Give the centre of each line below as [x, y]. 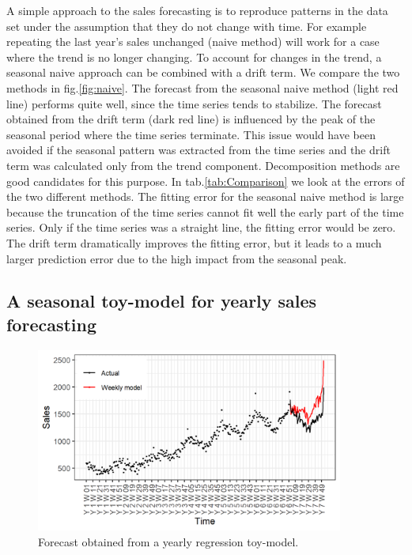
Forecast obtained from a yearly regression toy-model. [168, 542]
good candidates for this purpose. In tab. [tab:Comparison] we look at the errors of [206, 181]
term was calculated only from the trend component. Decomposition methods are [203, 165]
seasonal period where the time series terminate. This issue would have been [191, 134]
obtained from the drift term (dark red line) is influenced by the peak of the [191, 119]
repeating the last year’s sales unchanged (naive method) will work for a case [193, 42]
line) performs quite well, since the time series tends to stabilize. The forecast [194, 103]
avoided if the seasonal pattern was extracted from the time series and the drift [198, 150]
